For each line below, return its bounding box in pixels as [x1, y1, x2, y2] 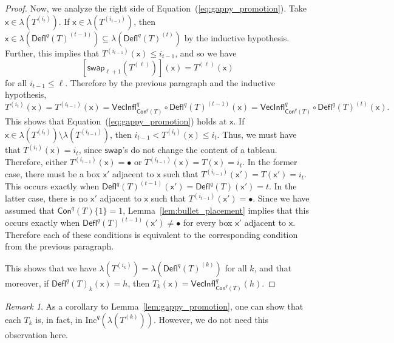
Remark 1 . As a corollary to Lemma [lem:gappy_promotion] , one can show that [5, 299, 304, 312]
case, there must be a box [5, 168, 100, 180]
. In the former [242, 155, 297, 168]
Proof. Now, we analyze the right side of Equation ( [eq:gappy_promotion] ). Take [5, 2, 307, 14]
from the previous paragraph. [5, 240, 114, 253]
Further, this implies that [5, 47, 100, 59]
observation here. [5, 328, 68, 341]
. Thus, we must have [217, 127, 297, 140]
